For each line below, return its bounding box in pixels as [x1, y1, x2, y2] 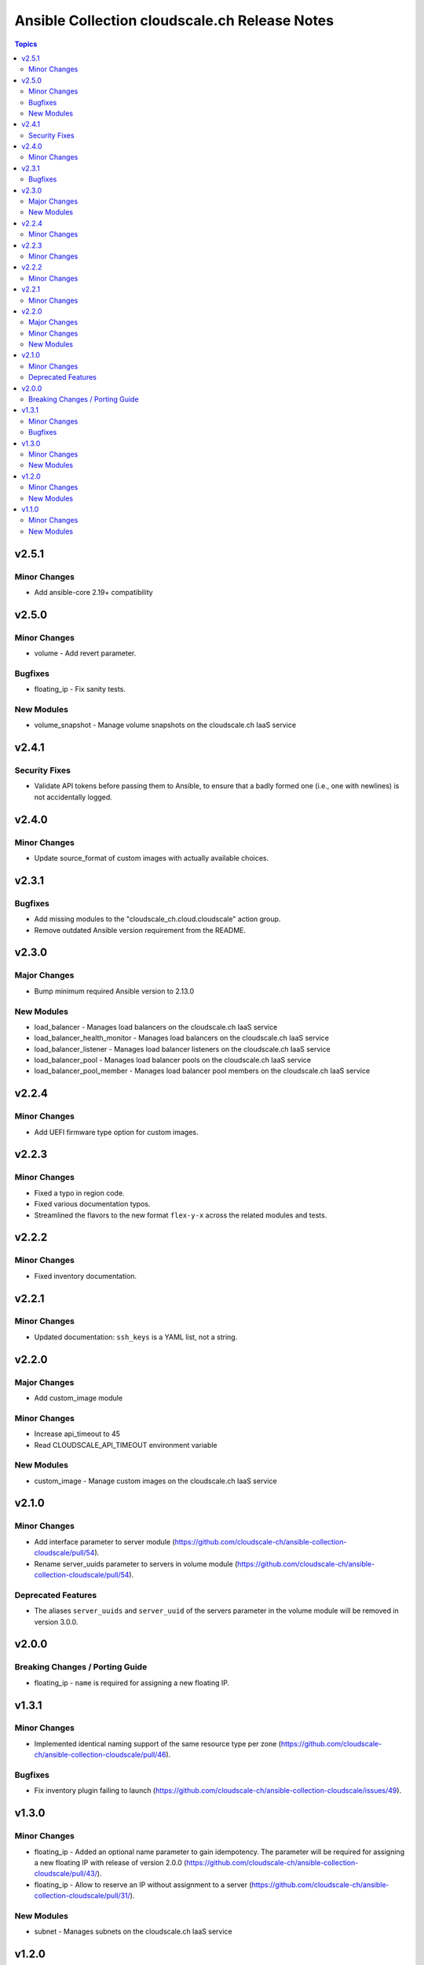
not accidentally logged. [34, 792, 113, 802]
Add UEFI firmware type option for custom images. [34, 1127, 199, 1137]
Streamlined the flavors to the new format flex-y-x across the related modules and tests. [34, 1210, 327, 1220]
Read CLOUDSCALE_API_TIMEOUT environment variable [34, 1440, 217, 1449]
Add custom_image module [34, 1394, 123, 1402]
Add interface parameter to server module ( [34, 1537, 176, 1546]
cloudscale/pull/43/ [34, 1869, 98, 1879]
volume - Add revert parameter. [34, 648, 137, 658]
